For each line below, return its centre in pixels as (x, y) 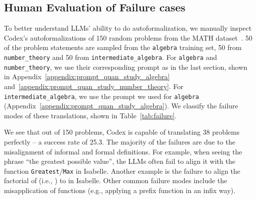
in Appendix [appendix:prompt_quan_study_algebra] (87, 76)
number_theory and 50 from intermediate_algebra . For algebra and (110, 57)
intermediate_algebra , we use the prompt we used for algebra (102, 96)
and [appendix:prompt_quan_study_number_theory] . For (94, 86)
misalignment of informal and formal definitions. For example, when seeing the (123, 151)
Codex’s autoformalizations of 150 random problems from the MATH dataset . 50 (128, 37)
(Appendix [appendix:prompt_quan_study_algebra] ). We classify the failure (121, 106)
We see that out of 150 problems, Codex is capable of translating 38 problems (122, 132)
